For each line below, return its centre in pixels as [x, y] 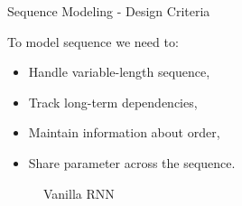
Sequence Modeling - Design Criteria [109, 11]
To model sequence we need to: [93, 41]
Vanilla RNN [79, 193]
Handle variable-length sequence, [119, 72]
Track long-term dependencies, [113, 102]
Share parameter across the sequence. [132, 162]
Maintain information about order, [124, 132]
